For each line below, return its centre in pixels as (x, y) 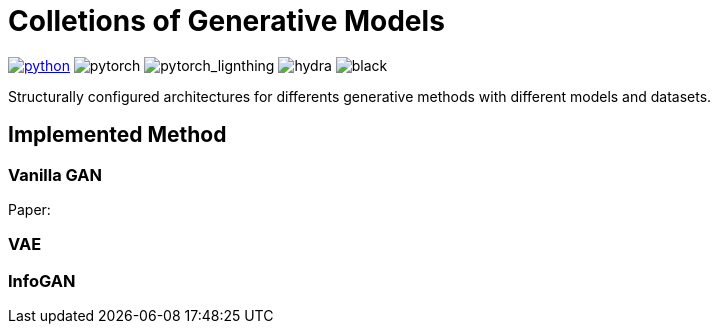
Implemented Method (117, 135)
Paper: (29, 209)
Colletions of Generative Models (226, 21)
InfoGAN (42, 280)
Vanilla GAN (55, 174)
